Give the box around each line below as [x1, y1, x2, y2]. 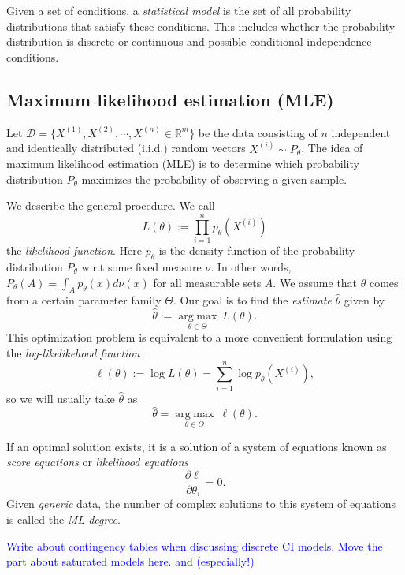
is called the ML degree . [6, 510, 121, 527]
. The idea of [301, 140, 363, 156]
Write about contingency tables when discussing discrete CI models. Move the [6, 537, 383, 554]
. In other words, [210, 258, 292, 274]
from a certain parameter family [6, 292, 162, 308]
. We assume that [273, 274, 358, 290]
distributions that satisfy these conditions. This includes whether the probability [6, 17, 396, 34]
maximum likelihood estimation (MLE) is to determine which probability [6, 155, 359, 172]
